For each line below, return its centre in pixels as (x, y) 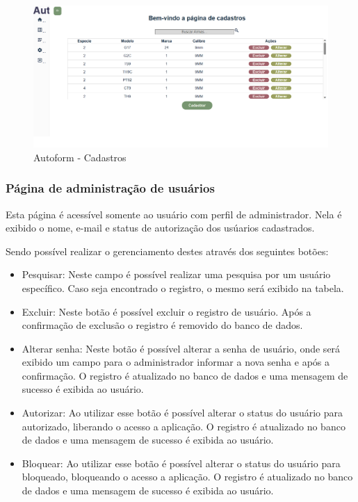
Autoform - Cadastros (80, 157)
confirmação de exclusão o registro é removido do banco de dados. (162, 325)
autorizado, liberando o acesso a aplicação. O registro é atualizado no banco (184, 426)
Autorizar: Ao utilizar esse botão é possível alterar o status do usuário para (182, 413)
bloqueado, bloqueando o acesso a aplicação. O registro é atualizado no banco (187, 477)
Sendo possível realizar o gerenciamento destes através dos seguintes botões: (167, 251)
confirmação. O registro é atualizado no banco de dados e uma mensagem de (185, 375)
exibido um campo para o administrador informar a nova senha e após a (176, 362)
